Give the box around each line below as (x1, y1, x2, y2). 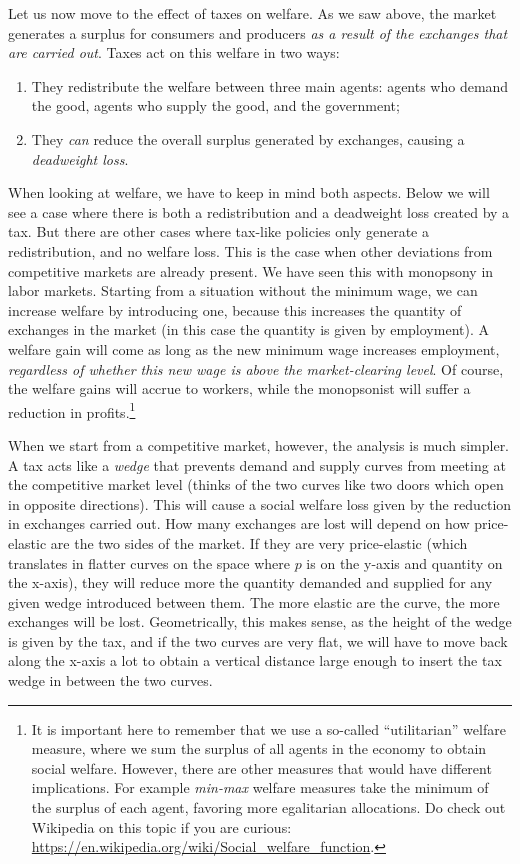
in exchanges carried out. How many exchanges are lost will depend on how (8, 513, 470, 534)
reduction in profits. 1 (8, 398, 136, 422)
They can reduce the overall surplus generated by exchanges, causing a (31, 128, 465, 149)
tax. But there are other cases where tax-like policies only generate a (8, 221, 429, 242)
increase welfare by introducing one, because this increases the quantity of (8, 299, 462, 320)
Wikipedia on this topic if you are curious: (31, 816, 292, 837)
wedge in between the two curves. (8, 670, 213, 691)
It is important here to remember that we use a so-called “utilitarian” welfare (31, 718, 506, 739)
